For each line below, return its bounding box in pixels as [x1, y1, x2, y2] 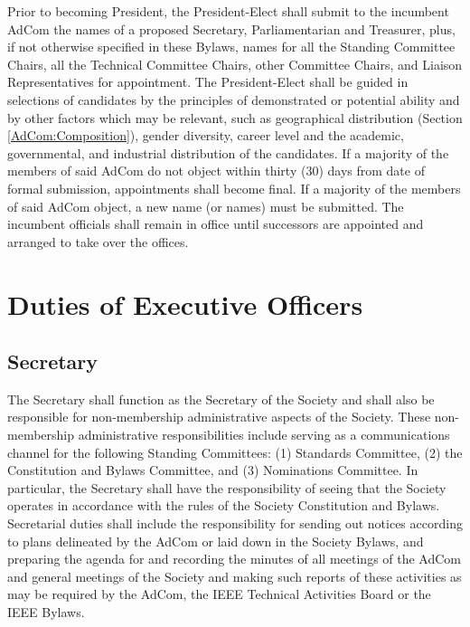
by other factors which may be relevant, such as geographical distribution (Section [7, 108, 463, 127]
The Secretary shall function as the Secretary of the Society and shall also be [7, 389, 435, 408]
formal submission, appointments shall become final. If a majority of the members [7, 178, 461, 197]
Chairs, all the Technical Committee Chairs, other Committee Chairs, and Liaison [7, 54, 463, 73]
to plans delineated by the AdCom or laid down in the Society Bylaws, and [7, 531, 424, 550]
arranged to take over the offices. [7, 232, 189, 251]
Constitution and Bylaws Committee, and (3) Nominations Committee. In [7, 461, 418, 480]
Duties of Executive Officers [7, 285, 363, 322]
